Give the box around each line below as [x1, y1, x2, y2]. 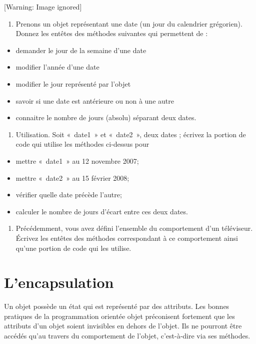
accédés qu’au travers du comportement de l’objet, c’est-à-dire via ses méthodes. [4, 330, 250, 340]
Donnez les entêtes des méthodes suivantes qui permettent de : [15, 28, 208, 39]
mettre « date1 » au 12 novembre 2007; [15, 155, 139, 166]
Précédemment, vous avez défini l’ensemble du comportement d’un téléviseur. [15, 223, 253, 233]
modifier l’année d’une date [15, 62, 99, 72]
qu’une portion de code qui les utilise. [15, 242, 131, 253]
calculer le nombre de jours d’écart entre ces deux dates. [15, 206, 188, 216]
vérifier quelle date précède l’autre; [15, 189, 122, 200]
